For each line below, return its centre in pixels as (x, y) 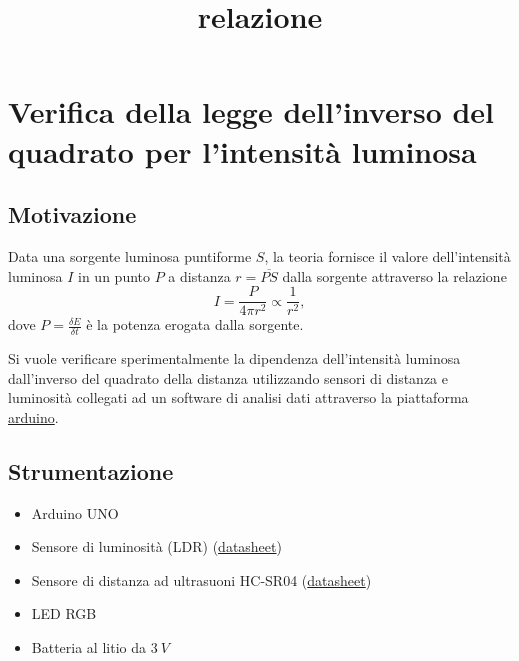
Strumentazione (91, 470)
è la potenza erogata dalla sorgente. (195, 324)
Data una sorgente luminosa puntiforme (130, 255)
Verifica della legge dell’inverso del (251, 111)
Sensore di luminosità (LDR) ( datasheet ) (156, 546)
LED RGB (64, 613)
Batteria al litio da (88, 646)
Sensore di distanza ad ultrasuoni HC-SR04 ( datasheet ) (201, 579)
